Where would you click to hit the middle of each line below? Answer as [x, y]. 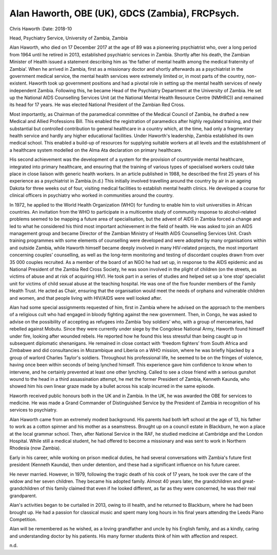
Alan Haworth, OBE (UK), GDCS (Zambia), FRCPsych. [124, 13]
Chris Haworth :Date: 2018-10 [41, 29]
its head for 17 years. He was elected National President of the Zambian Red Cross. [97, 105]
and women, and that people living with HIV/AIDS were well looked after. [86, 298]
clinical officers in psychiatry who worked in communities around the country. [92, 195]
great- [249, 481]
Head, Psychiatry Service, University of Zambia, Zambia [68, 38]
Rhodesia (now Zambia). [35, 448]
